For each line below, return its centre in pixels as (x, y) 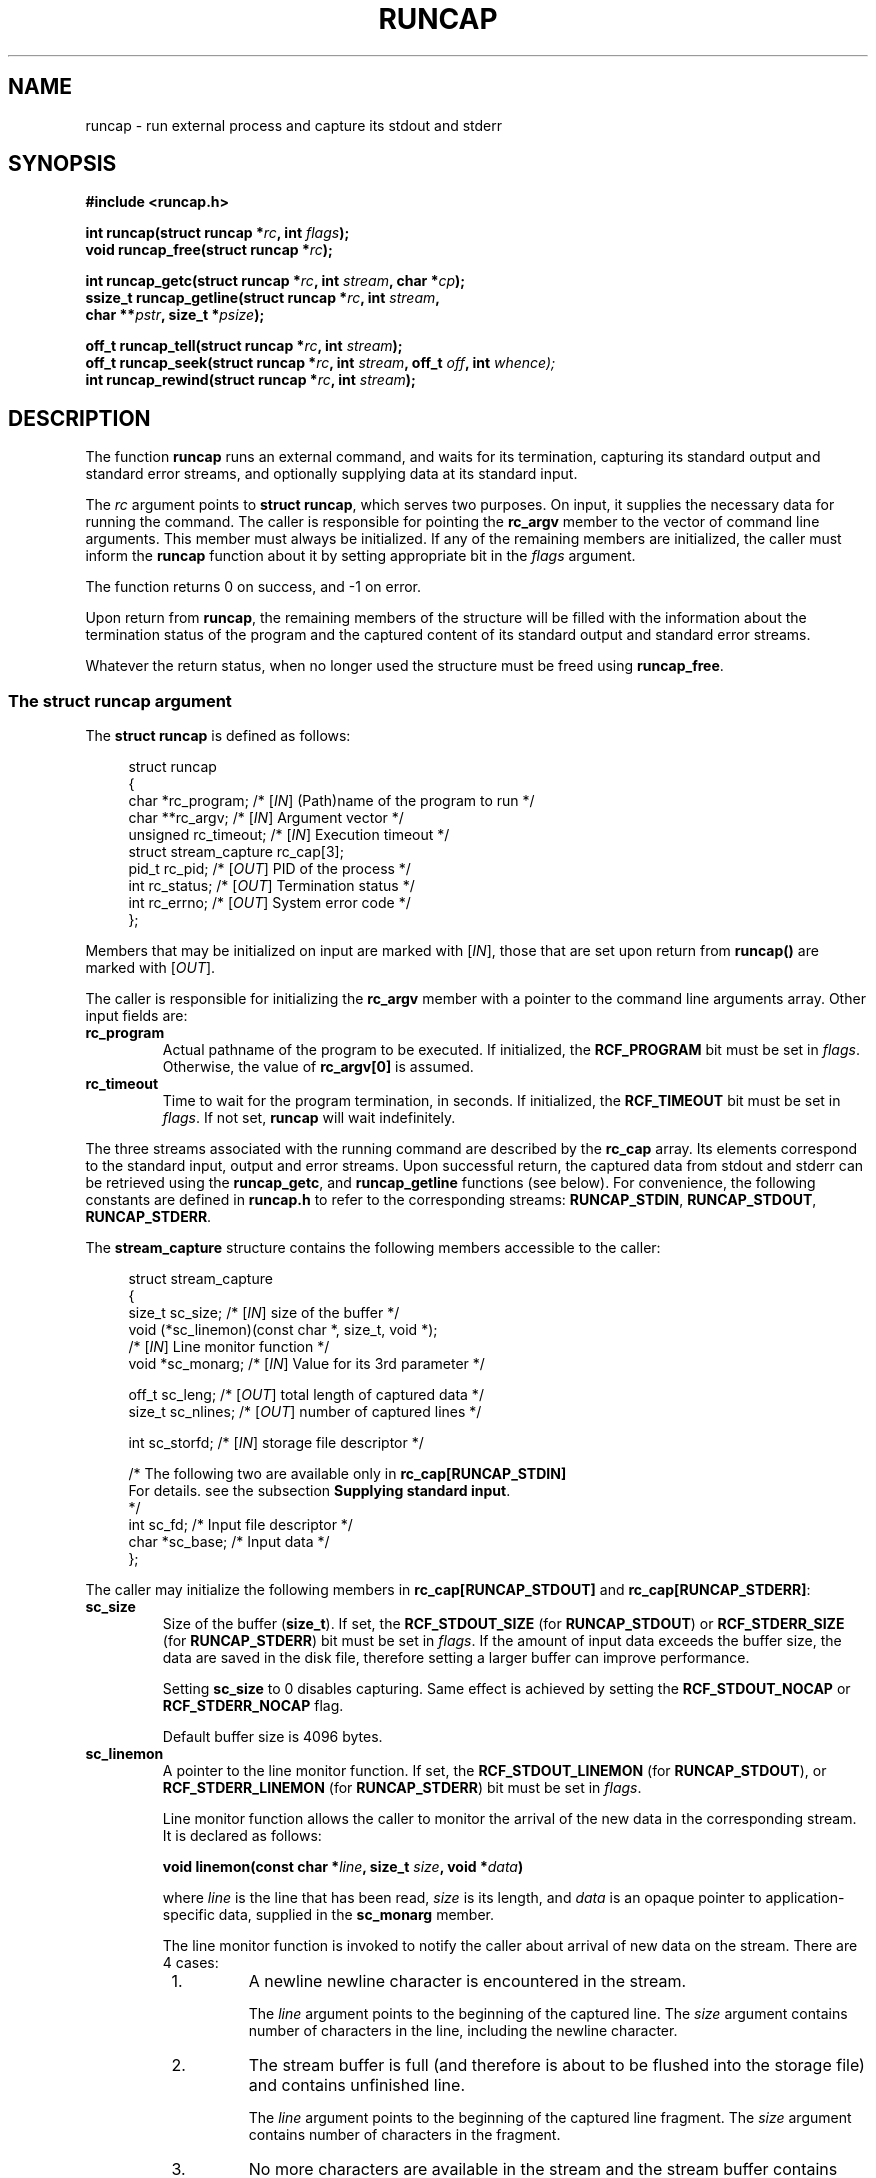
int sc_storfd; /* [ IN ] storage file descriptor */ (276, 1443)
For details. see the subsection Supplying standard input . (319, 1491)
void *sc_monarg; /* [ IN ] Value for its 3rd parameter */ (306, 1364)
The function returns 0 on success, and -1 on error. (253, 587)
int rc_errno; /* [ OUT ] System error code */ (269, 903)
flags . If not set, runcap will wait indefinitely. (309, 1118)
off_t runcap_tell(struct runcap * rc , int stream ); (244, 346)
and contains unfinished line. (356, 2085)
